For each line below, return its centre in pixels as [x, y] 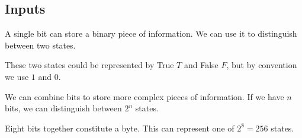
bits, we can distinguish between [63, 108]
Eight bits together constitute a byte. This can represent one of [120, 128]
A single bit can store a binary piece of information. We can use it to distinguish [151, 33]
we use [17, 76]
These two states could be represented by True [89, 65]
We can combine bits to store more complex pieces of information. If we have [144, 96]
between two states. [40, 45]
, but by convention [262, 65]
